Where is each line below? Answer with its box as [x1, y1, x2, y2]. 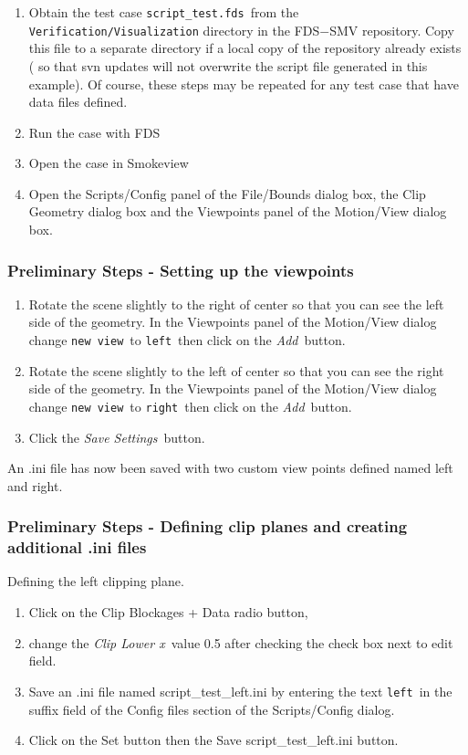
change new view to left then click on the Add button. [28, 330, 346, 350]
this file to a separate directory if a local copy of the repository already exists [28, 38, 462, 58]
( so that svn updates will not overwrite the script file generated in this [28, 56, 428, 75]
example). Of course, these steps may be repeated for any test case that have [28, 74, 459, 93]
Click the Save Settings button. [28, 427, 205, 446]
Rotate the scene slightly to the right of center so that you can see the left [28, 294, 444, 313]
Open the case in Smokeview [28, 153, 189, 173]
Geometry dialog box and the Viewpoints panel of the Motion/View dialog [28, 202, 447, 221]
